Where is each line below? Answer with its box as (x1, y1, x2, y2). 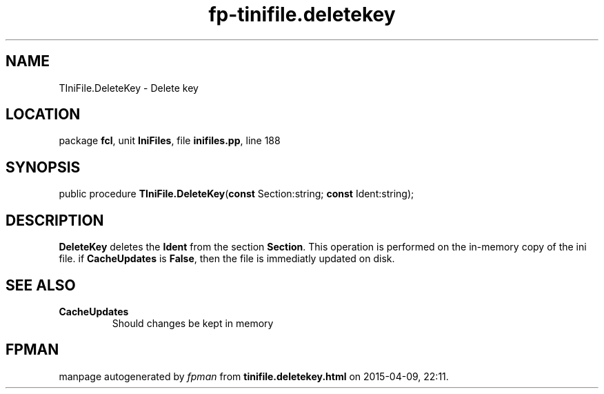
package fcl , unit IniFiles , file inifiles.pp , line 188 (59, 135, 281, 147)
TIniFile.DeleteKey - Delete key (59, 81, 199, 94)
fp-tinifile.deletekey (208, 3, 396, 26)
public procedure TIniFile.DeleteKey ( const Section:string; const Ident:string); (59, 188, 414, 200)
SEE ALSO (6, 276, 76, 294)
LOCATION (6, 106, 81, 124)
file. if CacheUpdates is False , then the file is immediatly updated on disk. (59, 253, 395, 265)
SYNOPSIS (6, 158, 81, 176)
